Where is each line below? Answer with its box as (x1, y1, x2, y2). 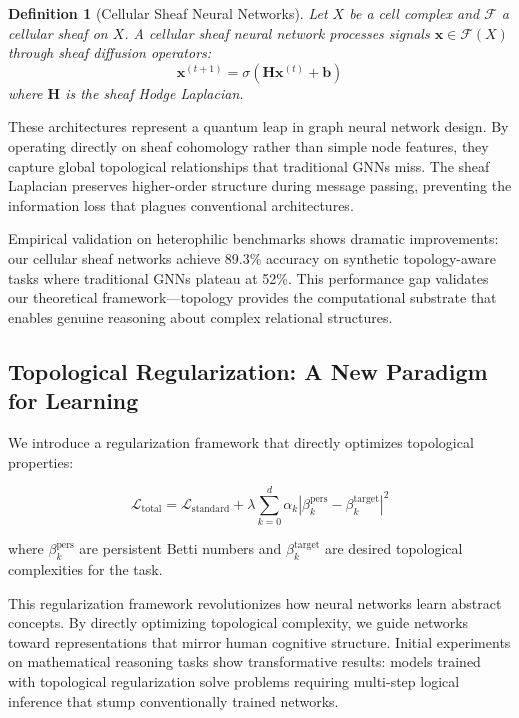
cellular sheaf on (8, 22, 108, 43)
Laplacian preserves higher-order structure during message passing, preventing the (8, 175, 512, 196)
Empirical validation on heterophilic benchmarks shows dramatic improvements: (8, 228, 499, 249)
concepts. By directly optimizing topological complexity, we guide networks (8, 612, 469, 633)
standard (191, 504, 230, 515)
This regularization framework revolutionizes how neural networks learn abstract (8, 592, 502, 613)
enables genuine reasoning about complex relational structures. (8, 306, 393, 327)
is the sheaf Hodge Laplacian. (65, 82, 244, 103)
